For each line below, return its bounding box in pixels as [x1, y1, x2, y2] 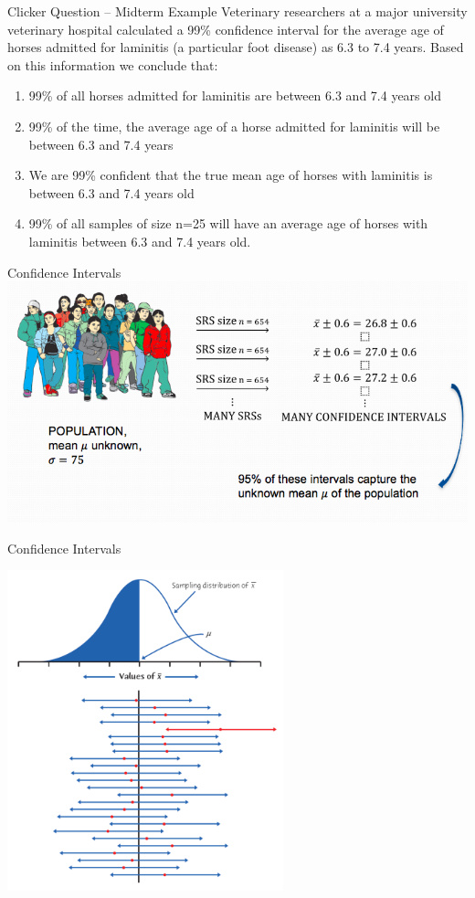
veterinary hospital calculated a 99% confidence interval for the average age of [7, 19, 444, 38]
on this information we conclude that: [7, 55, 218, 74]
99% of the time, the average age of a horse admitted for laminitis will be [28, 116, 440, 135]
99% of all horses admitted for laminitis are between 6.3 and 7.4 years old [28, 86, 441, 105]
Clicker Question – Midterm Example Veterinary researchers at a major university [7, 2, 468, 20]
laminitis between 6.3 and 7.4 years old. [28, 231, 251, 250]
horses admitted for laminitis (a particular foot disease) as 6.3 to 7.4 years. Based [7, 37, 464, 57]
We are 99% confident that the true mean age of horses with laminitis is [28, 165, 433, 185]
